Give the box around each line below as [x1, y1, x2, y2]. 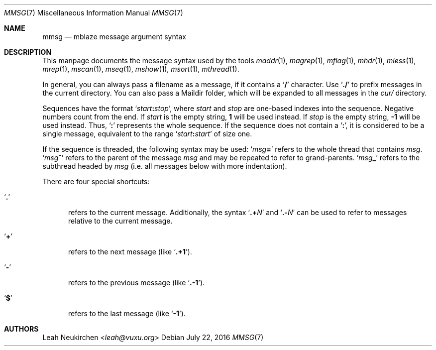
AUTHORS [4, 325, 39, 333]
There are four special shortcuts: [42, 177, 150, 186]
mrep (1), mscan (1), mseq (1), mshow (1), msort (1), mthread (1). [42, 65, 239, 73]
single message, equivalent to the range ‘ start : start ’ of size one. [42, 129, 252, 138]
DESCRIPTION [4, 48, 52, 56]
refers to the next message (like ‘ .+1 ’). [68, 247, 192, 256]
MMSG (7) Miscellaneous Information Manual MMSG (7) [4, 8, 183, 17]
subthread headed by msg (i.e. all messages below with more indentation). [42, 162, 287, 170]
